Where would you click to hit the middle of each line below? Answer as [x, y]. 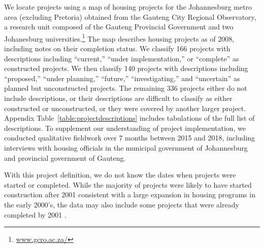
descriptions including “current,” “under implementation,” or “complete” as [122, 58]
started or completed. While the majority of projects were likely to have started [128, 184]
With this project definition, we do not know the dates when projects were [120, 175]
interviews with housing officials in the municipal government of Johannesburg [126, 147]
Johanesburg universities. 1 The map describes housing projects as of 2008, [119, 38]
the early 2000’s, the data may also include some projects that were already [122, 204]
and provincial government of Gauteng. [65, 157]
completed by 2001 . [35, 214]
